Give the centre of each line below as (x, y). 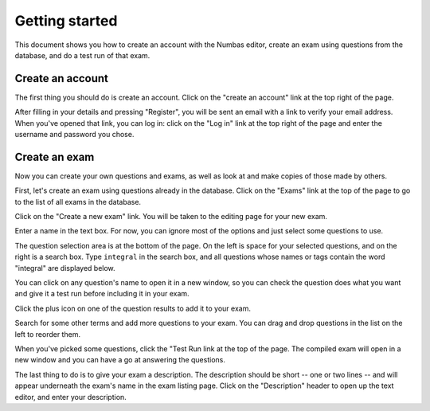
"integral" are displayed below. (65, 268)
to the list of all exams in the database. (78, 202)
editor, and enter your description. (70, 397)
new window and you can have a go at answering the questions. (120, 360)
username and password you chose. (74, 135)
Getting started (66, 21)
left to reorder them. (48, 334)
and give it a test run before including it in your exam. (102, 294)
